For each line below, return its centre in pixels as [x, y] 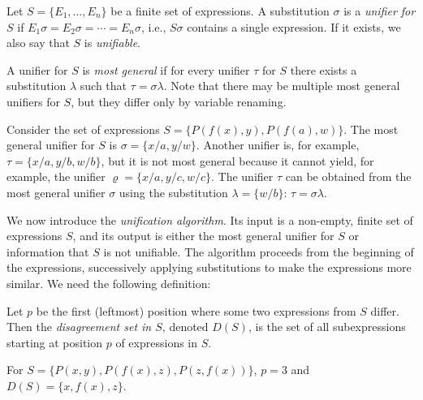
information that [48, 251]
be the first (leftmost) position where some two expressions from [196, 310]
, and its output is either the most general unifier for [203, 236]
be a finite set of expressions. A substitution [220, 11]
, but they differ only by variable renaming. [179, 101]
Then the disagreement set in [79, 327]
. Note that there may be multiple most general [282, 86]
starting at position [55, 342]
